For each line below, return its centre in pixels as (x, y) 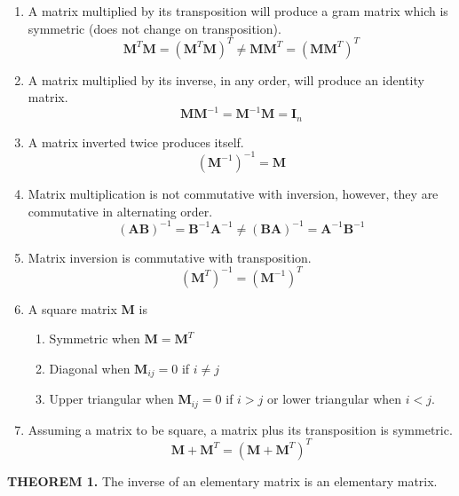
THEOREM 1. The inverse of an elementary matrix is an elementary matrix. (222, 480)
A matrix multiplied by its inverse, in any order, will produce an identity (226, 79)
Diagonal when (90, 368)
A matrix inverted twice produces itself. (136, 142)
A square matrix (72, 308)
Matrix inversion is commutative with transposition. (170, 257)
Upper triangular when (111, 399)
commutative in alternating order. (120, 211)
